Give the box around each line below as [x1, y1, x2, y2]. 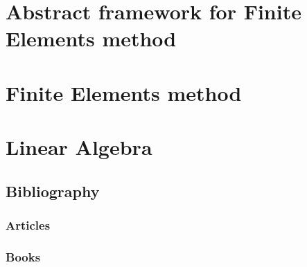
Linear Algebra [6, 133, 152, 161]
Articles [6, 217, 51, 234]
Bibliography [6, 180, 100, 201]
